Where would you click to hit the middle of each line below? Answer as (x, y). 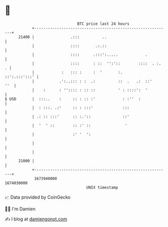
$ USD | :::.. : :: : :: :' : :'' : (73, 99)
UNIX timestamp (102, 187)
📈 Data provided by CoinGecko (38, 197)
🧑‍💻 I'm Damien (20, 209)
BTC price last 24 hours (103, 24)
